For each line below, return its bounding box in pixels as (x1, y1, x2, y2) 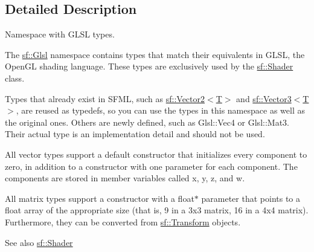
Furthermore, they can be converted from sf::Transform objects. (5, 215, 241, 228)
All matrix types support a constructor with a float (5, 192, 194, 204)
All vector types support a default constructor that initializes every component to (5, 147, 307, 160)
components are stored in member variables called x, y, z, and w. (5, 172, 245, 184)
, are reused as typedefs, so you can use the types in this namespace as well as (16, 104, 305, 117)
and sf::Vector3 (236, 92, 292, 105)
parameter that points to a (201, 192, 301, 204)
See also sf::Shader (5, 236, 73, 248)
